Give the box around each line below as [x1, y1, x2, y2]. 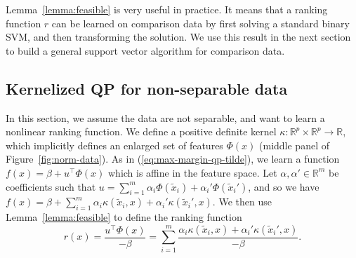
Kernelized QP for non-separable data [6, 77, 288, 99]
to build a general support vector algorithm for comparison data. [6, 43, 285, 57]
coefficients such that [6, 179, 96, 193]
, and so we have [248, 179, 319, 193]
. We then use [212, 194, 272, 209]
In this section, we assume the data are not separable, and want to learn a [6, 110, 325, 125]
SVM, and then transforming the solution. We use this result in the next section [6, 29, 351, 44]
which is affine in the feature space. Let [107, 165, 277, 179]
